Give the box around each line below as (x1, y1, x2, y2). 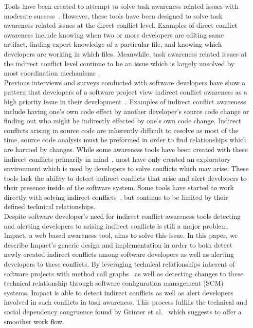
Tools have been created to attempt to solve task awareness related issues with (4, 1, 238, 11)
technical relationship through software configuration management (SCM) (4, 278, 224, 288)
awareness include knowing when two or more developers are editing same (4, 29, 224, 39)
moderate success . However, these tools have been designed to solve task (4, 10, 223, 20)
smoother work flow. (4, 316, 64, 326)
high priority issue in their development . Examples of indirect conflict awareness (4, 96, 246, 106)
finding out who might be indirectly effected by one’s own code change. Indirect (4, 116, 241, 126)
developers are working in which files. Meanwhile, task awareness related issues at (4, 48, 247, 58)
